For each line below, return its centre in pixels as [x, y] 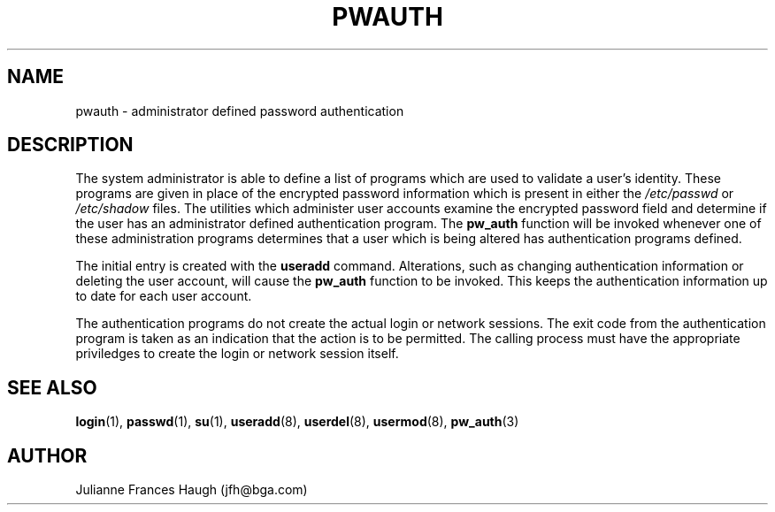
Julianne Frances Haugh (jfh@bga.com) [192, 490]
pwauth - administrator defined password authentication [240, 111]
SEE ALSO [52, 387]
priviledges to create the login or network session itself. [237, 354]
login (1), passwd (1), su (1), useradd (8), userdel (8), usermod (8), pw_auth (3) [297, 422]
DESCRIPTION [70, 145]
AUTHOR [47, 455]
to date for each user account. [164, 296]
